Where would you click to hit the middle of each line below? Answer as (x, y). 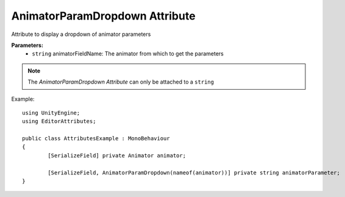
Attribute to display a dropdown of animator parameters (81, 34)
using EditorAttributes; (59, 121)
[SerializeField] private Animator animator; (117, 155)
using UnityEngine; (51, 113)
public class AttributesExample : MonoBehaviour (96, 138)
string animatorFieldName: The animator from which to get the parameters (128, 54)
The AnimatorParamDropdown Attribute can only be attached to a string (121, 82)
